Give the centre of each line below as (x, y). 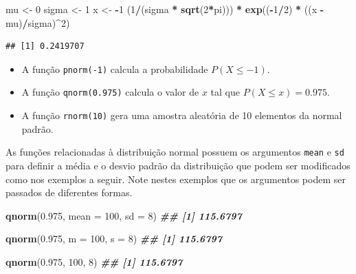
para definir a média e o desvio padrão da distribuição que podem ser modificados (178, 165)
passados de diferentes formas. (69, 192)
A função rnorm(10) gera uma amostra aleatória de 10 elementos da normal (182, 115)
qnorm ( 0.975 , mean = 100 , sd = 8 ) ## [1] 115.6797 (124, 215)
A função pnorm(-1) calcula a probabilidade (115, 68)
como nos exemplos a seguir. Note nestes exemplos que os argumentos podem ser (176, 179)
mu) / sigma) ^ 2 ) (38, 22)
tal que (225, 92)
